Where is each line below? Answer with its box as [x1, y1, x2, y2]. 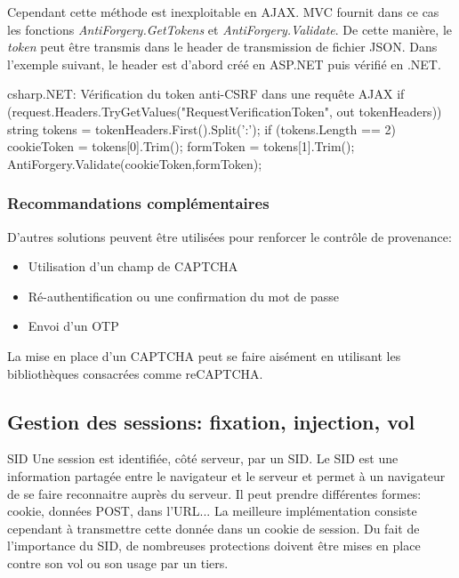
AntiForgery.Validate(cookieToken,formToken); [7, 154, 262, 173]
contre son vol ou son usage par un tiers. [7, 553, 229, 572]
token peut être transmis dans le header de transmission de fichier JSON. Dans [7, 37, 438, 56]
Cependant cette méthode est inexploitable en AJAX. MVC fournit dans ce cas [7, 3, 439, 20]
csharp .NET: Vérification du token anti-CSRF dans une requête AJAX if [7, 84, 405, 103]
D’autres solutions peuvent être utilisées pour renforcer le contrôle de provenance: [7, 227, 452, 245]
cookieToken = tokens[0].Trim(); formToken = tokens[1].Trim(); [7, 137, 355, 156]
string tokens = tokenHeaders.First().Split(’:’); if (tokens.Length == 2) [7, 119, 396, 138]
